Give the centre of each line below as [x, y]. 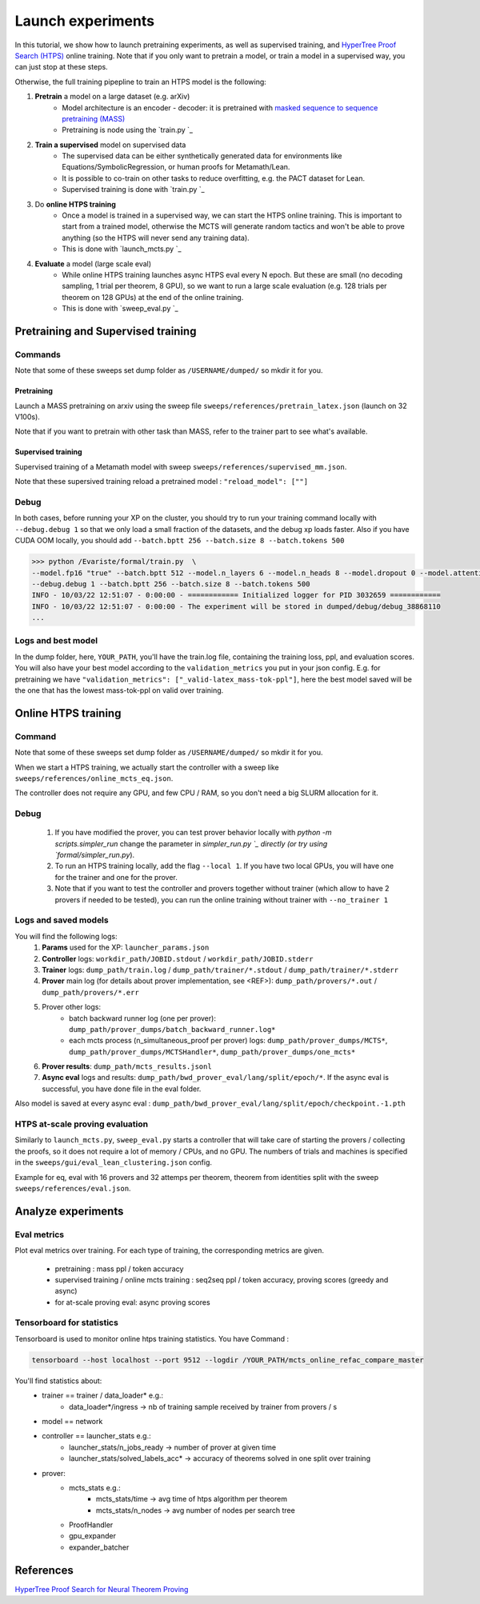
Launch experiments [85, 21]
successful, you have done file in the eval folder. [122, 1089]
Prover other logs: [72, 1007]
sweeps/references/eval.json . [73, 1188]
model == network [72, 1421]
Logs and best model [56, 641]
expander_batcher [99, 1547]
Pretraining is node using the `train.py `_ [128, 130]
